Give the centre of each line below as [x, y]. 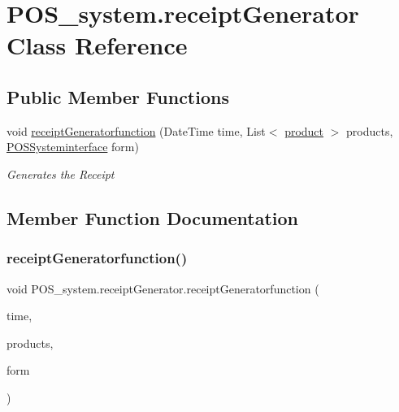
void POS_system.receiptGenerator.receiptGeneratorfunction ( [163, 288]
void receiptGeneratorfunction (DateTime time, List [136, 130]
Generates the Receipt [61, 173]
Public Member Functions [118, 96]
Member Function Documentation [153, 217]
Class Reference [97, 45]
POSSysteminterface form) [73, 147]
